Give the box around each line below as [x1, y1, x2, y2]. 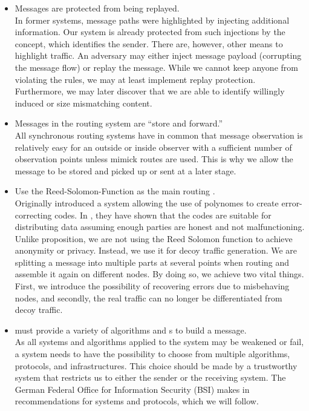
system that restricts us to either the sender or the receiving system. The [15, 371, 286, 384]
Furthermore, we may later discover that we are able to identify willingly [15, 85, 285, 97]
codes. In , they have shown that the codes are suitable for [54, 208, 272, 221]
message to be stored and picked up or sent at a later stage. [15, 164, 236, 177]
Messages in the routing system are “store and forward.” [15, 117, 223, 130]
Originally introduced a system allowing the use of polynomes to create [15, 196, 279, 209]
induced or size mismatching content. [15, 96, 152, 109]
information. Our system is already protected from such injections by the [15, 25, 285, 38]
